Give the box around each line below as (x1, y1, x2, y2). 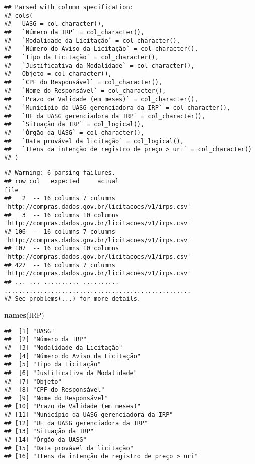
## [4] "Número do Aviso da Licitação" (4, 352, 141, 360)
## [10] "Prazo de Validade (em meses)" (4, 403, 141, 410)
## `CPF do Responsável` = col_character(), (4, 78, 162, 86)
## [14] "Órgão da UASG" (4, 436, 87, 444)
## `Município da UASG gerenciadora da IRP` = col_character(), (4, 104, 231, 111)
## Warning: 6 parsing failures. (4, 169, 115, 177)
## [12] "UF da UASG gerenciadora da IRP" (4, 419, 148, 427)
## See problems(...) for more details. (4, 295, 141, 303)
